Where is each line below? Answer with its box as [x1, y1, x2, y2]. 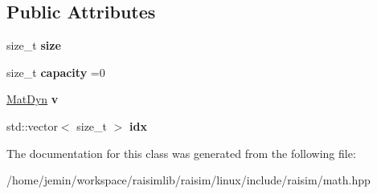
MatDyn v [6, 91, 59, 107]
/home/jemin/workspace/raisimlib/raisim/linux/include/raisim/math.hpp [6, 172, 371, 188]
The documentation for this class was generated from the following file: [6, 144, 356, 161]
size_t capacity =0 [6, 63, 105, 80]
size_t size [6, 37, 61, 54]
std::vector [6, 117, 58, 134]
